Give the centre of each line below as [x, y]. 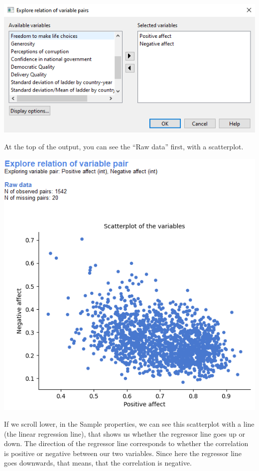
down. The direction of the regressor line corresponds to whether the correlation [126, 443]
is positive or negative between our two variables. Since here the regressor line [123, 453]
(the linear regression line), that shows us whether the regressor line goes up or [125, 433]
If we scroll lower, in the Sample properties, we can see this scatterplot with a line [129, 424]
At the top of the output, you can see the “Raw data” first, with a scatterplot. [124, 147]
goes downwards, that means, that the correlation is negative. [98, 463]
